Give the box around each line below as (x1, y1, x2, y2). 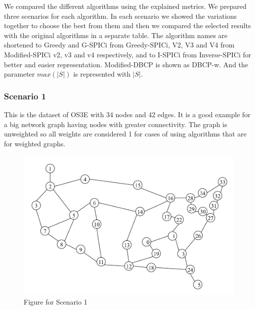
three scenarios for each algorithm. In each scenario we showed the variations (4, 10, 237, 21)
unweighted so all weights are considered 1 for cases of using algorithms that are (4, 129, 247, 139)
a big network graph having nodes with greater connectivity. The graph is (4, 119, 227, 129)
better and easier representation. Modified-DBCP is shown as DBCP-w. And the (4, 59, 249, 69)
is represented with (73, 69, 130, 79)
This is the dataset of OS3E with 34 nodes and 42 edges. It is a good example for (4, 109, 251, 119)
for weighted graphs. (4, 138, 66, 148)
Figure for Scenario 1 (24, 296, 87, 307)
